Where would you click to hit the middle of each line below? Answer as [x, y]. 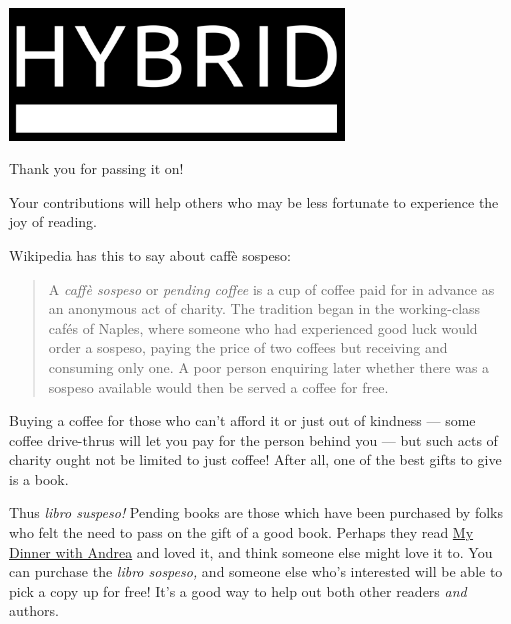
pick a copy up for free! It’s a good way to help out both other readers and [238, 590]
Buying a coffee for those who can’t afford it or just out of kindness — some [242, 420]
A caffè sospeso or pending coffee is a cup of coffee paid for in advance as [271, 288]
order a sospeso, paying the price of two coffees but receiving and [248, 347]
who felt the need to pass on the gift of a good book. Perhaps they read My [241, 532]
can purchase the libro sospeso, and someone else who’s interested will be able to [256, 571]
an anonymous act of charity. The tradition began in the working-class [264, 308]
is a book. [39, 478]
